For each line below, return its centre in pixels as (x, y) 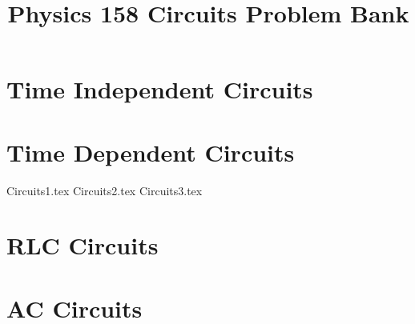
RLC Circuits (83, 245)
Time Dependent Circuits (151, 152)
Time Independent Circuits (160, 89)
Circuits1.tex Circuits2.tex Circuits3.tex (105, 190)
